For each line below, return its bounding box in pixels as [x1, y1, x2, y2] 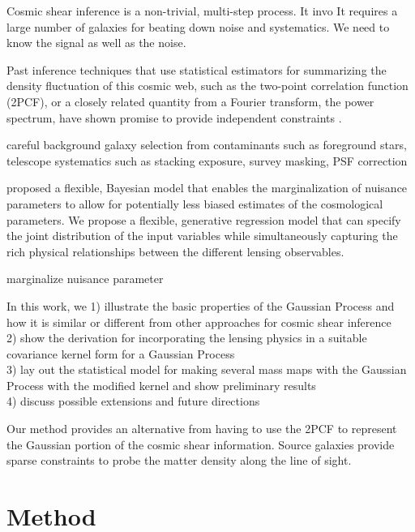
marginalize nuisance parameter [6, 270, 164, 287]
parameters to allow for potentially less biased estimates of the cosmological [6, 195, 383, 212]
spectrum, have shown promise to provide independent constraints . [6, 109, 342, 126]
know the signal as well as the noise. [6, 34, 186, 51]
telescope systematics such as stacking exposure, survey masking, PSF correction [6, 152, 408, 169]
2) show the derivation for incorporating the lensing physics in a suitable [6, 329, 367, 346]
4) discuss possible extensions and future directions [6, 393, 260, 410]
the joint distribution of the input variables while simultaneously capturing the [6, 227, 398, 244]
